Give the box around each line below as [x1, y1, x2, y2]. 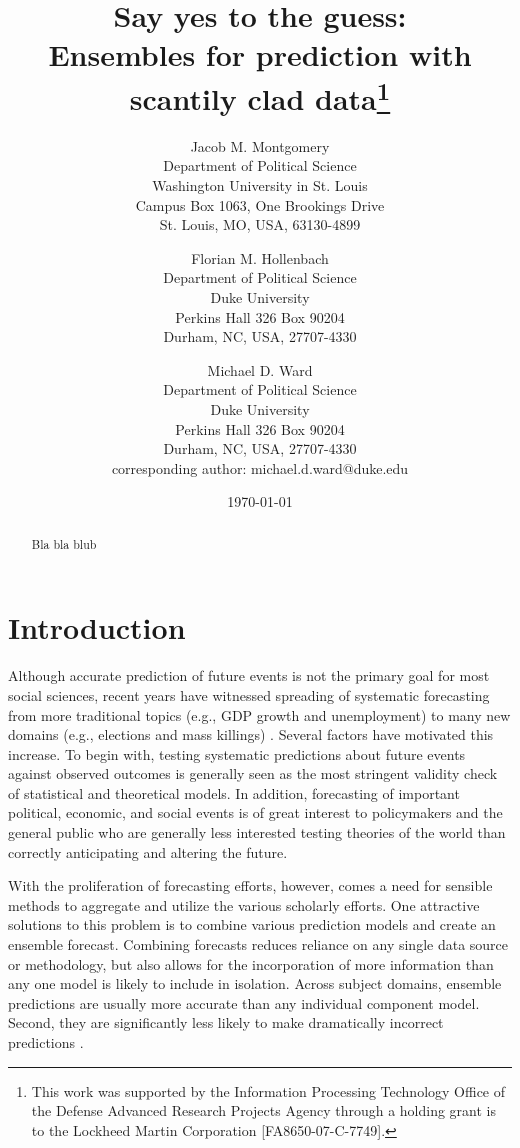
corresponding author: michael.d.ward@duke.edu [111, 457, 409, 478]
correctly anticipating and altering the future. [8, 841, 288, 862]
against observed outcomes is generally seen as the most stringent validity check [8, 763, 498, 784]
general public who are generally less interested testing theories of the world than [8, 822, 506, 843]
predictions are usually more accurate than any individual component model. [8, 992, 480, 1013]
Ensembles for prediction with [48, 34, 472, 75]
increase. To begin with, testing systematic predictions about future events [8, 743, 466, 764]
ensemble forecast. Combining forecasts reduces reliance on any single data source [8, 934, 509, 955]
